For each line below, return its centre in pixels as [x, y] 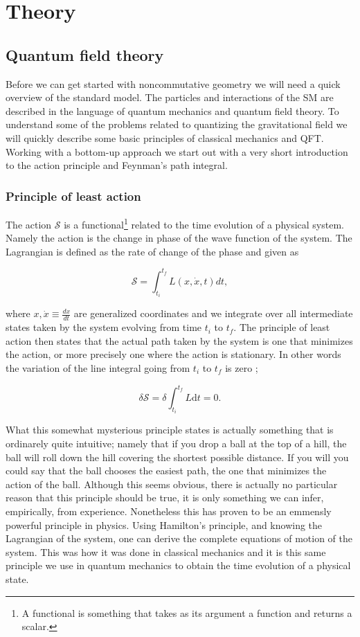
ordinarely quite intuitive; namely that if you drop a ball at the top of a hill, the [176, 443]
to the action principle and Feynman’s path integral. [117, 165]
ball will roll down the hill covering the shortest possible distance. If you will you [177, 457]
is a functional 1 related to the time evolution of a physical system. [204, 223]
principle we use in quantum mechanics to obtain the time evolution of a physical [178, 565]
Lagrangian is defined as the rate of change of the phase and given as [152, 251]
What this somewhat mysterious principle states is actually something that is [170, 430]
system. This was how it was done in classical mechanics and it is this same [166, 551]
